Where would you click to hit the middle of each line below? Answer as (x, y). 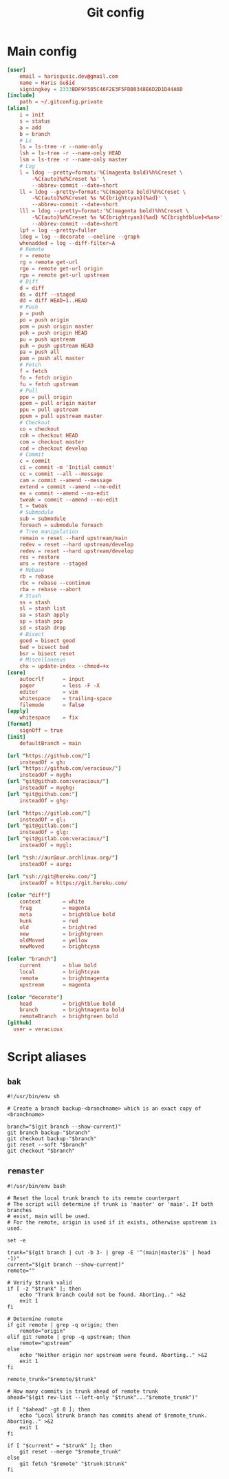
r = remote (35, 256)
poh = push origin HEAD (54, 332)
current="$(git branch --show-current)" (66, 1264)
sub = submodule (43, 519)
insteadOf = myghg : (47, 788)
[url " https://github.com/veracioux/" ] (64, 768)
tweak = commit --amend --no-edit (69, 499)
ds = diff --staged (47, 295)
